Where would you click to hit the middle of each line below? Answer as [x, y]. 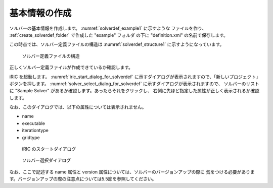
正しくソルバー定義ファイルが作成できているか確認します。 [71, 68]
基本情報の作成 [40, 13]
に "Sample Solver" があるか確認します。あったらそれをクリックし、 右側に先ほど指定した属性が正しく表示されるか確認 [134, 91]
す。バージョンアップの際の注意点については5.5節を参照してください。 [83, 179]
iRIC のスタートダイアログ [49, 149]
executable [34, 123]
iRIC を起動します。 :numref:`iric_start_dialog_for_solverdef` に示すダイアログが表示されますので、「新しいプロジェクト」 [135, 77]
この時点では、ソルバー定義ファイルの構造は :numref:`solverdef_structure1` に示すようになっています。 [117, 44]
